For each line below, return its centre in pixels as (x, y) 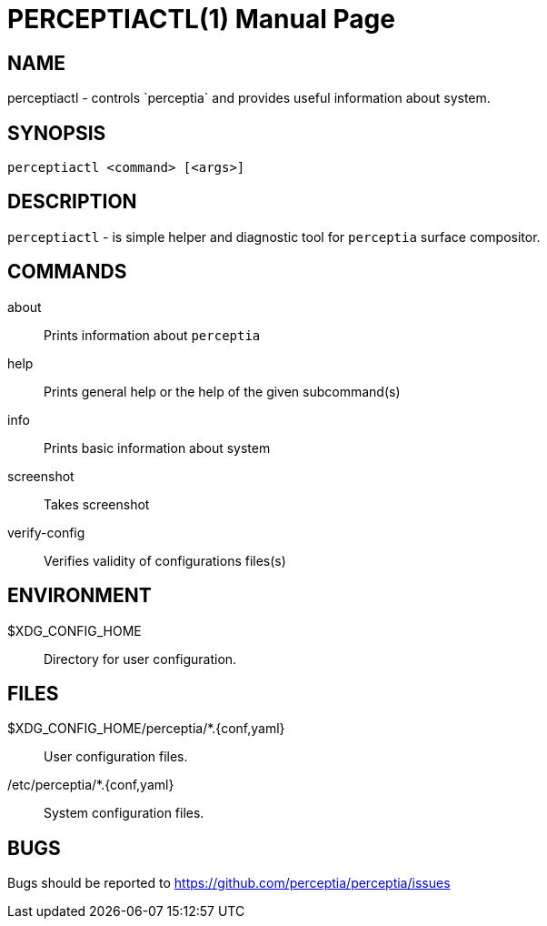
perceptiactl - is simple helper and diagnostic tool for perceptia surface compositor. (274, 237)
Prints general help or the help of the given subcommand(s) (222, 391)
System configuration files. (124, 813)
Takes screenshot (97, 504)
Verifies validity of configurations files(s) (165, 560)
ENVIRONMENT (80, 596)
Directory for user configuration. (140, 659)
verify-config (46, 532)
